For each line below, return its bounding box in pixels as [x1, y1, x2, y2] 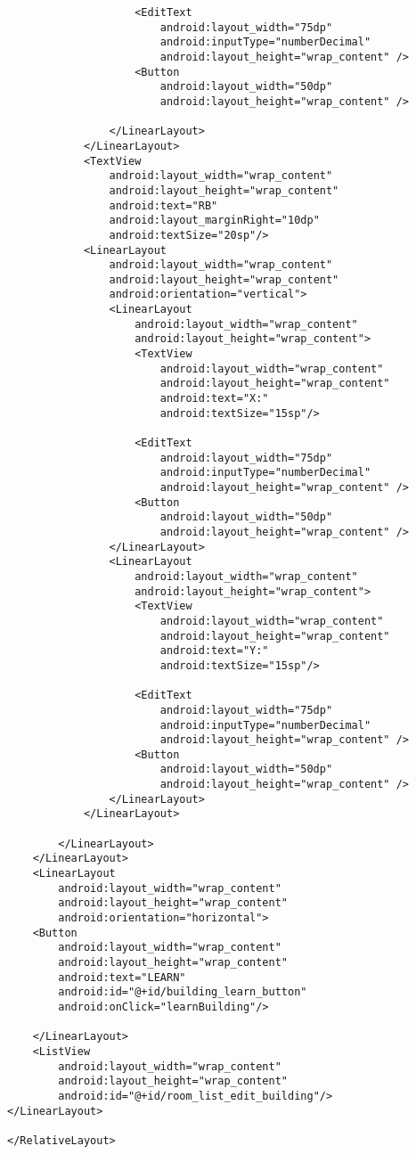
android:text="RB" [109, 199, 218, 212]
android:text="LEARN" [58, 970, 186, 984]
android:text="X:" [159, 392, 269, 405]
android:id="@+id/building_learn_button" [58, 986, 307, 999]
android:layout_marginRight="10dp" [109, 214, 320, 227]
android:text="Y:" [159, 644, 269, 658]
